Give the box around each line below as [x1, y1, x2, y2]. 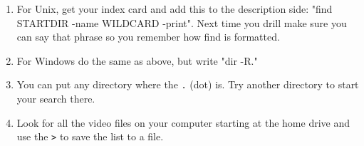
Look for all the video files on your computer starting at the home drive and [16, 115, 350, 130]
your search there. [16, 91, 95, 106]
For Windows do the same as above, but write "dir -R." [16, 53, 258, 68]
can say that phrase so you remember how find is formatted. [16, 29, 280, 44]
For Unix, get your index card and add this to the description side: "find [16, 1, 333, 16]
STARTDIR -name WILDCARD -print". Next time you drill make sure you [16, 15, 347, 30]
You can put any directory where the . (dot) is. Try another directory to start [16, 77, 359, 92]
